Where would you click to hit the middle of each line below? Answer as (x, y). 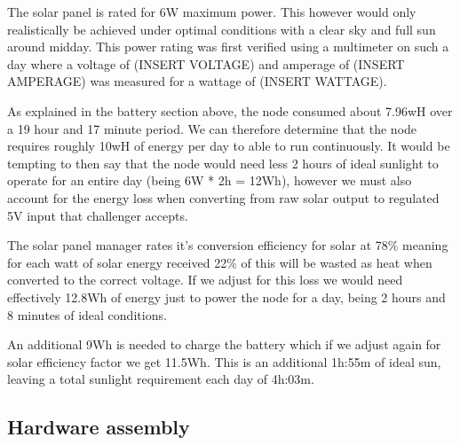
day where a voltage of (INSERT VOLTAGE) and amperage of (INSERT (206, 63)
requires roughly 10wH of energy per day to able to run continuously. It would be (229, 146)
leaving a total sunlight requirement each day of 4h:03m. (161, 379)
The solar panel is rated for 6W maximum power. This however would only (212, 12)
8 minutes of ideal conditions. (87, 314)
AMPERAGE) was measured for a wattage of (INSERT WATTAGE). (197, 81)
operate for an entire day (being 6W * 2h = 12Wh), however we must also (210, 180)
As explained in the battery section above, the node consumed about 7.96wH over (230, 110)
